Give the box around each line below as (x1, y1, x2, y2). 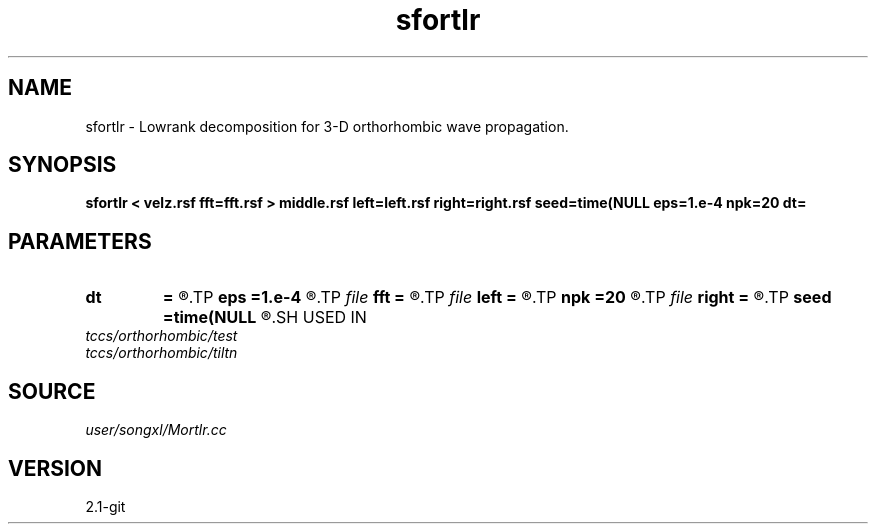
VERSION (8, 455, 103, 481)
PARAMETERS (8, 228, 152, 254)
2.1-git (85, 497, 126, 515)
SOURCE (8, 378, 96, 404)
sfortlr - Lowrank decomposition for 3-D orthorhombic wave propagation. (85, 117, 569, 135)
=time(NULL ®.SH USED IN (162, 307, 367, 328)
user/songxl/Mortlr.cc (85, 421, 227, 439)
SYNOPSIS (8, 152, 117, 178)
